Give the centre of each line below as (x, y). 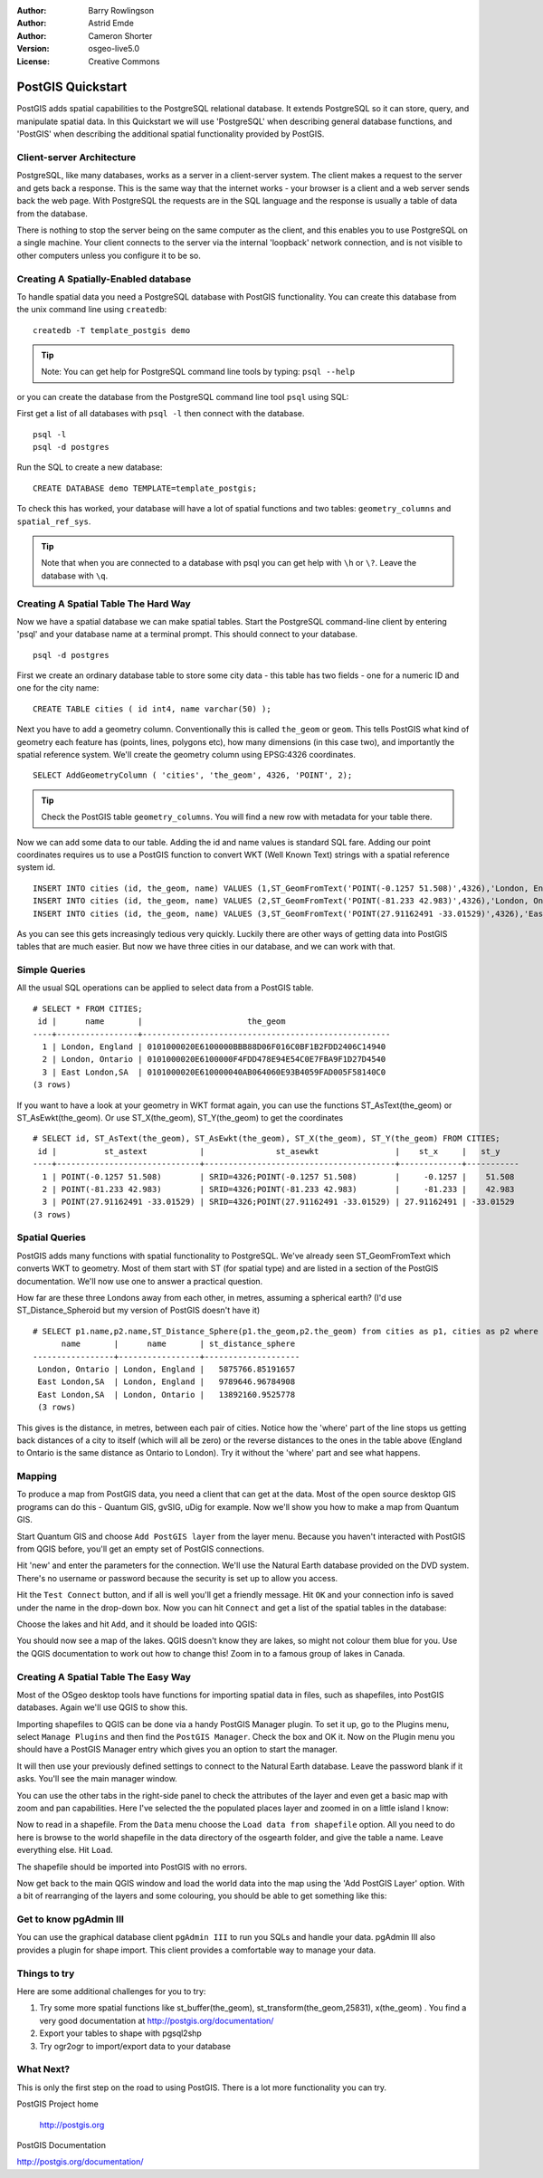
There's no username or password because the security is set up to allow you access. (177, 1578)
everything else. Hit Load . (65, 1850)
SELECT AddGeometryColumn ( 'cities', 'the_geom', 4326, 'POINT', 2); (193, 775)
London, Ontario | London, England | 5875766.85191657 (167, 1369)
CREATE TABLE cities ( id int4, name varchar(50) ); (152, 709)
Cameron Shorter (120, 35)
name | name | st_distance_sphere (178, 1344)
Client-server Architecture (76, 158)
